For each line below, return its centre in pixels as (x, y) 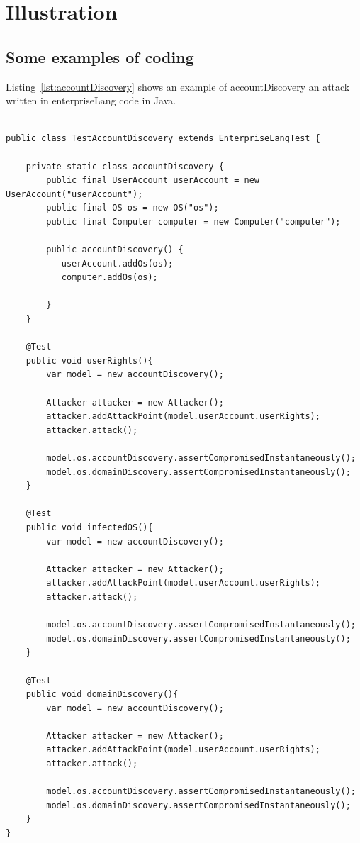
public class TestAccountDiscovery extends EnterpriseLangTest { (163, 139)
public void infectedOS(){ (89, 527)
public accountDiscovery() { (115, 250)
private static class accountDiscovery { (125, 166)
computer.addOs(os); (109, 278)
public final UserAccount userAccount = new (153, 180)
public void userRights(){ (89, 361)
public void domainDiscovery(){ (102, 694)
